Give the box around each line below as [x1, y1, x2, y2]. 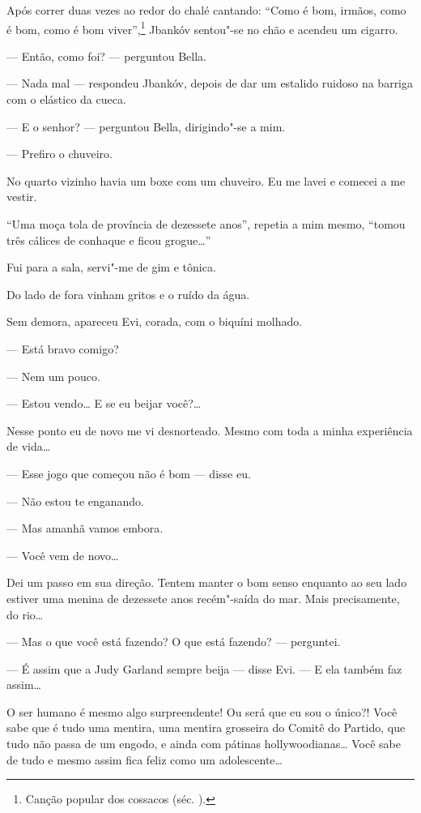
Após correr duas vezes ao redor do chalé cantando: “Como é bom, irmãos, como [6, 2, 406, 18]
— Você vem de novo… [6, 546, 119, 563]
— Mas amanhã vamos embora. [6, 520, 164, 537]
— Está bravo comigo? [6, 340, 119, 357]
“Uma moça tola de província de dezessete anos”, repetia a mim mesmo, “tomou [6, 216, 406, 232]
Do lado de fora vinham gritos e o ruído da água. [6, 285, 250, 302]
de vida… [6, 438, 51, 455]
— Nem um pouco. [6, 367, 100, 384]
